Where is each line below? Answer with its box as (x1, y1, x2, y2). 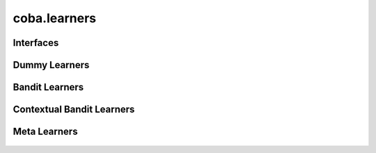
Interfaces (13, 37, 59, 49)
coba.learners (13, 10, 97, 26)
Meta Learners (13, 126, 78, 138)
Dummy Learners (13, 59, 90, 71)
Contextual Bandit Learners (13, 104, 135, 115)
